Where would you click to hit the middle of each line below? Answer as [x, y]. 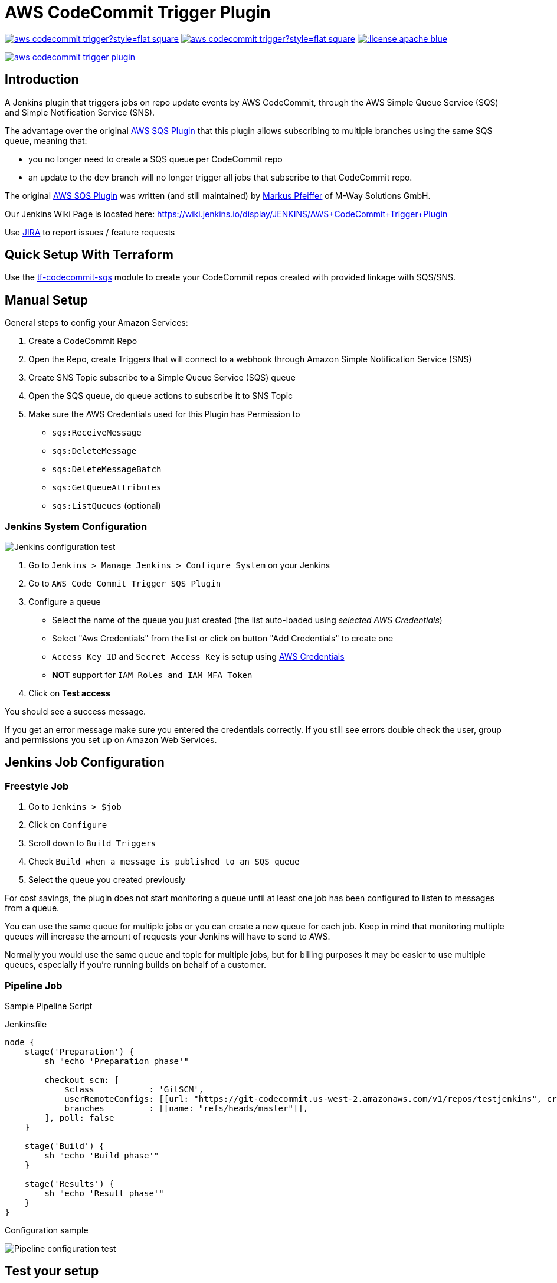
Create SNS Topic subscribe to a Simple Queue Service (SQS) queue [162, 378]
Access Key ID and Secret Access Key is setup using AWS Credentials [198, 657]
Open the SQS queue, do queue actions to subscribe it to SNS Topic [161, 396]
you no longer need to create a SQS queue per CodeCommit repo [155, 159]
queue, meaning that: [46, 140]
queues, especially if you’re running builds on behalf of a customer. [135, 965]
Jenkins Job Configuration [85, 762]
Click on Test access [69, 693]
